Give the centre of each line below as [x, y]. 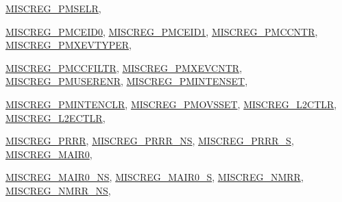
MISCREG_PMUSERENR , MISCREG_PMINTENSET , [127, 81]
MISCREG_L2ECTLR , [56, 117]
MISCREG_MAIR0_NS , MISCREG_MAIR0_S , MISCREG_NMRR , [155, 177]
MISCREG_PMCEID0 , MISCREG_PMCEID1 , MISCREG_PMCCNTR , [162, 31]
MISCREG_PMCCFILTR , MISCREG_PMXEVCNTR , [124, 67]
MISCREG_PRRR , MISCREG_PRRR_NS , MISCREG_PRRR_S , [150, 141]
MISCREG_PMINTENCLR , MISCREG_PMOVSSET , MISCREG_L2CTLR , [171, 104]
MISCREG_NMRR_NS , [58, 190]
